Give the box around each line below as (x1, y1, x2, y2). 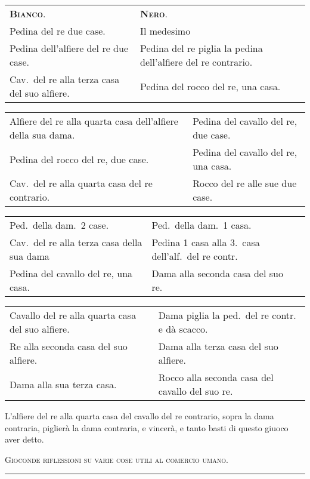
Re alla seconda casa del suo (10, 339, 128, 353)
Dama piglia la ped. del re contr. (158, 308, 296, 322)
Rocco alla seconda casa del (158, 370, 274, 384)
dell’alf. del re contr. (151, 249, 238, 263)
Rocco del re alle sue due (193, 176, 297, 190)
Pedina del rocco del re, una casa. (140, 79, 281, 93)
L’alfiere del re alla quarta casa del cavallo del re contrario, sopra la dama (5, 410, 274, 422)
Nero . (140, 7, 168, 20)
